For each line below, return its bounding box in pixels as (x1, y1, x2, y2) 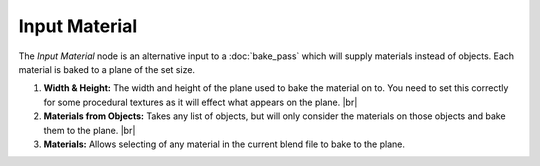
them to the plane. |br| (43, 124, 136, 136)
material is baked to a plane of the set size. (18, 63, 195, 75)
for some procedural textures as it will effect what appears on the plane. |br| (43, 96, 358, 108)
